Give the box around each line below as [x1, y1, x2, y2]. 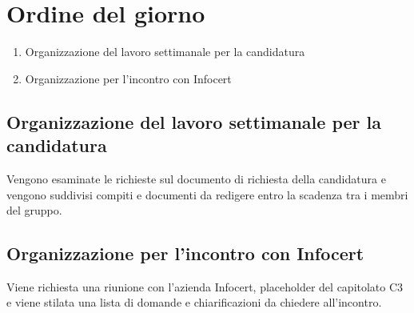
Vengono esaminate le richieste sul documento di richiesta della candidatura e [6, 170, 386, 187]
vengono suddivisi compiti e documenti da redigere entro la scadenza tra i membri [6, 186, 408, 203]
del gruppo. [6, 202, 62, 219]
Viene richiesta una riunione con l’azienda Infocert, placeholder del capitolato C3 [6, 278, 404, 295]
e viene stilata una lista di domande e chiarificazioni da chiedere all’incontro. [6, 294, 382, 311]
